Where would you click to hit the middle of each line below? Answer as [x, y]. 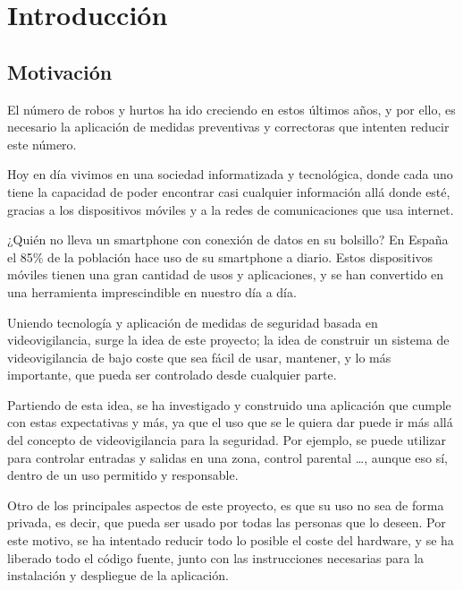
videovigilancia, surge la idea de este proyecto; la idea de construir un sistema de [228, 340]
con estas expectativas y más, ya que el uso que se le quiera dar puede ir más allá [230, 422]
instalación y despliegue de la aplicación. [118, 575]
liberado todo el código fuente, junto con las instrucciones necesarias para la [216, 557]
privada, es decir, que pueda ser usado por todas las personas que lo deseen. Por [227, 522]
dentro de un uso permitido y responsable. [123, 475]
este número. [42, 144]
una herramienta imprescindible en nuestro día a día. [152, 291]
